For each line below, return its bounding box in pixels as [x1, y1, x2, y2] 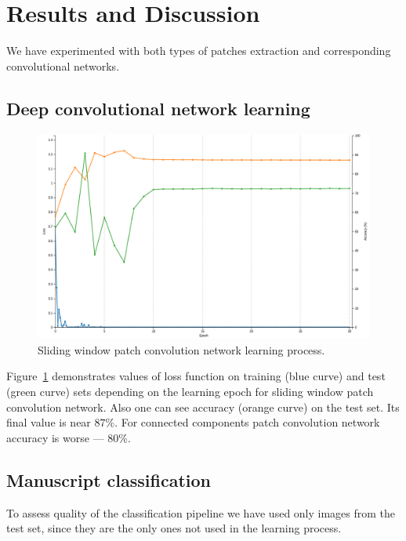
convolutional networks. [6, 57, 120, 74]
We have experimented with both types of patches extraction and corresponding [6, 42, 391, 59]
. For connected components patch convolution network [114, 414, 380, 430]
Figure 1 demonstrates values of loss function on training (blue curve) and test [6, 368, 386, 384]
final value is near [6, 414, 91, 430]
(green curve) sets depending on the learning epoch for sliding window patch [6, 383, 374, 399]
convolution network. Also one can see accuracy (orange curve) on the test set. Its [6, 398, 400, 415]
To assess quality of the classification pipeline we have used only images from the [6, 504, 396, 521]
